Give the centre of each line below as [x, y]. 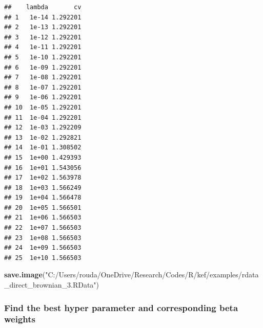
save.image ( [25, 275]
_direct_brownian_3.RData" [50, 285]
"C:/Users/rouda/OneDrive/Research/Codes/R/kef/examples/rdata [152, 275]
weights [20, 319]
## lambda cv [43, 7]
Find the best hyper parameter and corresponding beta [121, 307]
